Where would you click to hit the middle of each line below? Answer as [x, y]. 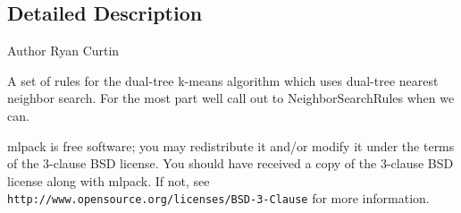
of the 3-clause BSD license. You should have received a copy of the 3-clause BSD [230, 163]
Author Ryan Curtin [63, 51]
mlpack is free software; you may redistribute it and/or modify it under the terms [231, 145]
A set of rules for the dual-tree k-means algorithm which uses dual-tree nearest [223, 80]
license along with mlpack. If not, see [109, 180]
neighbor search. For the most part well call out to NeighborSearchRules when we [231, 98]
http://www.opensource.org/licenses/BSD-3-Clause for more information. [218, 198]
